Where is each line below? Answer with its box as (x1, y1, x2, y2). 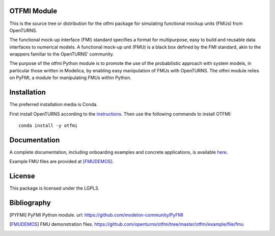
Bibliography (9, 198, 51, 207)
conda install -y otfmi (18, 122, 78, 128)
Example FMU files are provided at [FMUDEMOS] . (9, 159, 114, 165)
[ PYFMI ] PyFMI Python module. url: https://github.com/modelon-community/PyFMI (9, 212, 183, 218)
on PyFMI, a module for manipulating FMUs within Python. (9, 74, 132, 81)
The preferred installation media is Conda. (9, 101, 98, 108)
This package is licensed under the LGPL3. (9, 185, 99, 191)
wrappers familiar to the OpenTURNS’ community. (9, 51, 114, 57)
